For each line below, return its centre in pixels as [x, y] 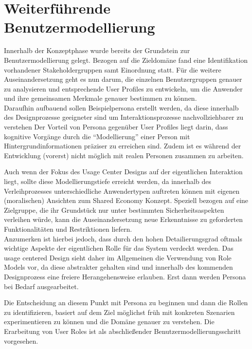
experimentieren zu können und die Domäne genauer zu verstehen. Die [109, 321]
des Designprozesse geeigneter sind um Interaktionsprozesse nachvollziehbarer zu [124, 117]
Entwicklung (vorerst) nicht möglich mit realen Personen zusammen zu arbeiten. [124, 155]
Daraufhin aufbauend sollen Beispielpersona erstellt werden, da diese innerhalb [121, 107]
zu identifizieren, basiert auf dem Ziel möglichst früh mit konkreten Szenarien [119, 312]
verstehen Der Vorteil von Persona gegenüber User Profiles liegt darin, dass [116, 127]
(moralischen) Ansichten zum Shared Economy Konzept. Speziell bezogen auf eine [126, 200]
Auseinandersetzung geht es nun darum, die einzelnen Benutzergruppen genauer [123, 79]
